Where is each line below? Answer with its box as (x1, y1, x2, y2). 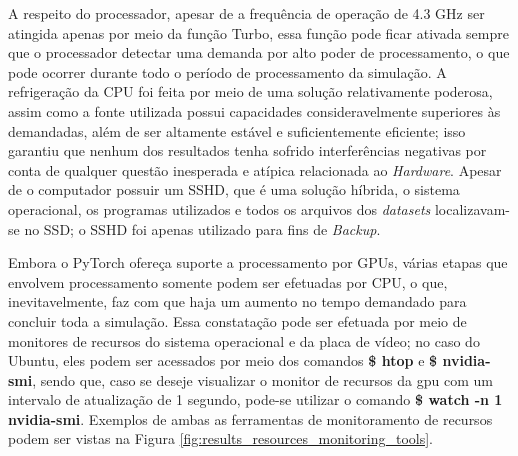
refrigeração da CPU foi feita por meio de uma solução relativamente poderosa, (8, 81, 493, 102)
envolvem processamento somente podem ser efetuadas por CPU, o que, (8, 271, 448, 292)
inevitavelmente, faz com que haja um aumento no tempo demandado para (8, 291, 467, 312)
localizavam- (434, 198, 510, 219)
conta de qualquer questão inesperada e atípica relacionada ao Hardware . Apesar (8, 159, 502, 180)
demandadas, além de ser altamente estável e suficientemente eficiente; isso (8, 120, 466, 141)
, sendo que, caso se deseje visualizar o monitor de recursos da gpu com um (32, 369, 493, 390)
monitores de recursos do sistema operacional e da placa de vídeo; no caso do (8, 330, 480, 351)
